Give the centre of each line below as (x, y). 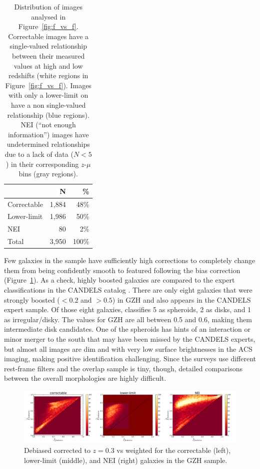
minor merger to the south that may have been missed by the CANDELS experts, (130, 338)
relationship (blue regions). (48, 114)
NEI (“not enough (48, 125)
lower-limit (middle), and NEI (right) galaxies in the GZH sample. (126, 460)
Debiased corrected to (57, 450)
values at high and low (48, 65)
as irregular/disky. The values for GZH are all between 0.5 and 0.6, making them (128, 319)
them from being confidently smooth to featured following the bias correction (122, 270)
